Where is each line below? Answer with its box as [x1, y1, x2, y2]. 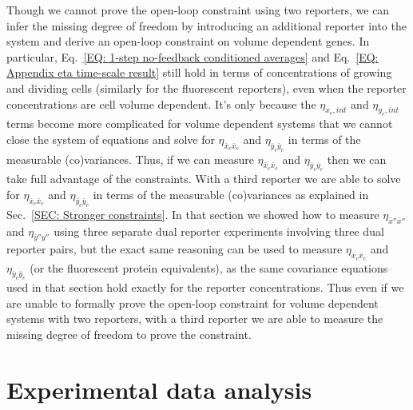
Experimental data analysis [6, 372, 312, 405]
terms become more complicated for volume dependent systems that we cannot [6, 115, 393, 132]
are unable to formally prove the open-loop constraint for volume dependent [6, 294, 379, 311]
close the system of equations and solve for [6, 130, 215, 147]
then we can [327, 150, 387, 167]
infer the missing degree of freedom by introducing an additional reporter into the [6, 17, 407, 34]
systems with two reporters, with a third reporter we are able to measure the [6, 310, 383, 327]
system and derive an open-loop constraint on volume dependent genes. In [6, 33, 370, 50]
